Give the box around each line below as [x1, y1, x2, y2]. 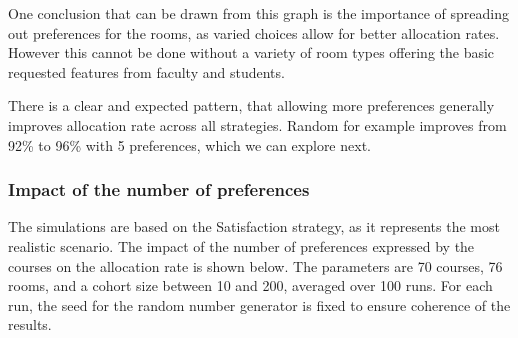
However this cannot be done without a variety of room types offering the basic [8, 42, 495, 63]
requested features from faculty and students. [8, 61, 285, 82]
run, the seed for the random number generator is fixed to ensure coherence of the [8, 294, 511, 315]
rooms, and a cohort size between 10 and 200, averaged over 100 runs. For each [8, 275, 493, 296]
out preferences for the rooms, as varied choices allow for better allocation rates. [8, 22, 500, 43]
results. [8, 314, 52, 335]
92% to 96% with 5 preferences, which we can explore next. [8, 134, 371, 155]
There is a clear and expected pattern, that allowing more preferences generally [8, 95, 495, 116]
